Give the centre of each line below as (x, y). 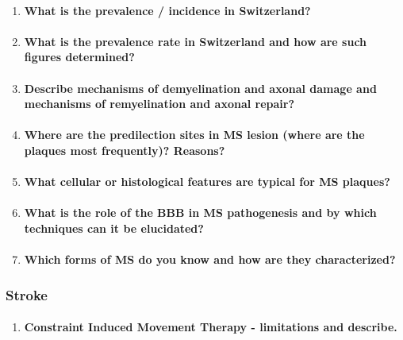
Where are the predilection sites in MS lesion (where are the (194, 135)
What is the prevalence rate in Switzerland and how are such (196, 41)
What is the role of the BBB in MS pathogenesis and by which (200, 212)
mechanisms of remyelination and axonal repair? (159, 104)
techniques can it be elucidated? (114, 228)
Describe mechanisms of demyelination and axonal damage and (200, 88)
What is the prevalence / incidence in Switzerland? (167, 10)
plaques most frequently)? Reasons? (125, 150)
